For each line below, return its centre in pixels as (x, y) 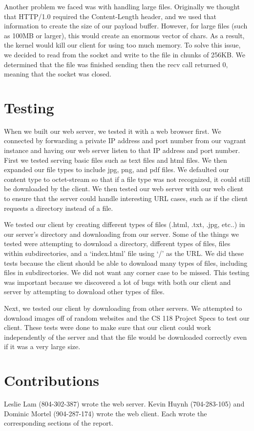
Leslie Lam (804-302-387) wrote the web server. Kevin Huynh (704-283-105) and (124, 404)
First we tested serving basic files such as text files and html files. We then (116, 160)
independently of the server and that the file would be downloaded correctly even (126, 337)
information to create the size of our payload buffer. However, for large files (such (126, 26)
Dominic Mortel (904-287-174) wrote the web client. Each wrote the (106, 413)
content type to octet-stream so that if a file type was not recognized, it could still (127, 179)
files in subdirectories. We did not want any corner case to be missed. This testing (127, 272)
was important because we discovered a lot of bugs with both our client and (117, 282)
